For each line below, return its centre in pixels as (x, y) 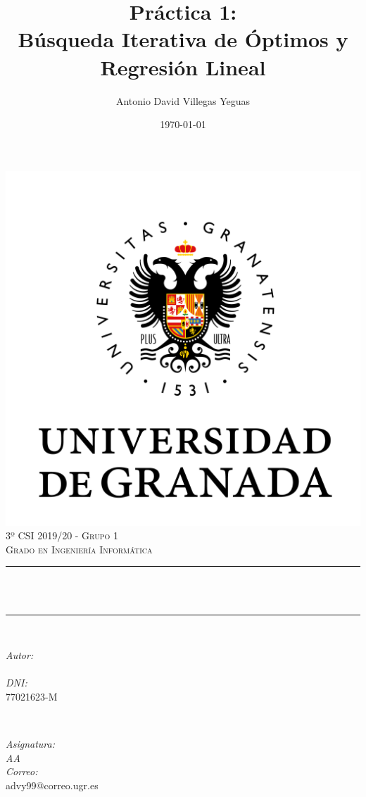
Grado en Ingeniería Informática (79, 549)
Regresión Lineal (183, 67)
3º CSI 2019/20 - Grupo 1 (62, 535)
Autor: (20, 655)
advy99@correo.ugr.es (52, 785)
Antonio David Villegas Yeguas (183, 100)
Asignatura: (30, 744)
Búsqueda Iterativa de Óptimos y (183, 39)
